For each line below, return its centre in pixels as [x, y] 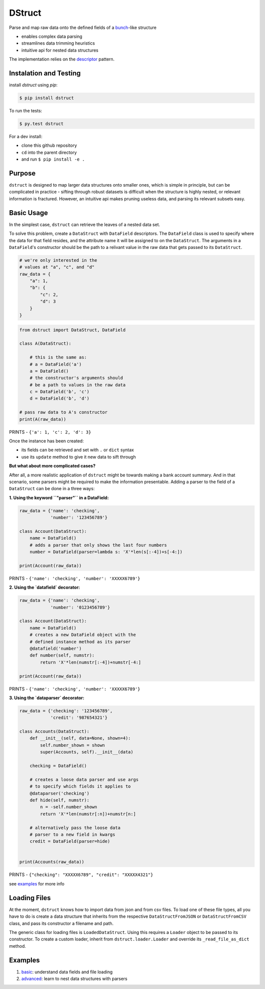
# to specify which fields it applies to [80, 786]
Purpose [22, 173]
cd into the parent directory [49, 152]
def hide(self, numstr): [60, 800]
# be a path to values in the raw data [78, 385]
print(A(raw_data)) [43, 419]
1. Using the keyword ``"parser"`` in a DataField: [59, 497]
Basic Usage [28, 213]
